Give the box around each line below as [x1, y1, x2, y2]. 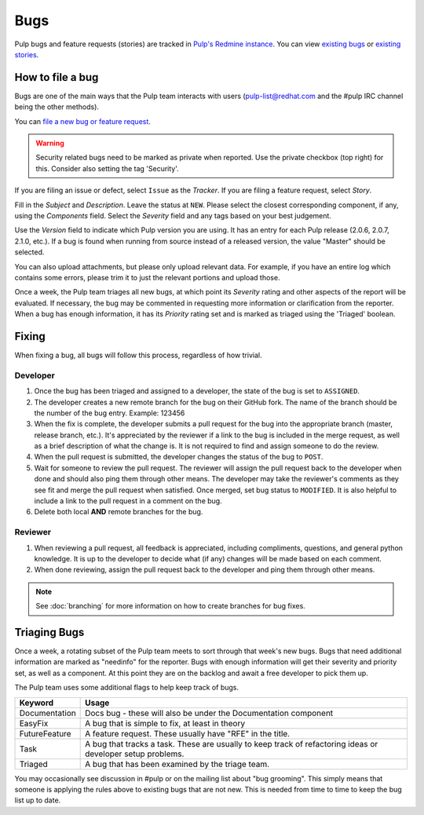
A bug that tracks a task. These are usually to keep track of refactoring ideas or [85, 738, 378, 749]
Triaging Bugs [14, 625, 85, 639]
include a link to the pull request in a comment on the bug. [34, 496, 223, 506]
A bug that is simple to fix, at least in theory [85, 718, 246, 729]
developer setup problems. [85, 748, 185, 759]
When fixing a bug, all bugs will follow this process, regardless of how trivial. [14, 350, 262, 360]
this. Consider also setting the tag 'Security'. [35, 163, 180, 173]
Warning [35, 138, 64, 148]
